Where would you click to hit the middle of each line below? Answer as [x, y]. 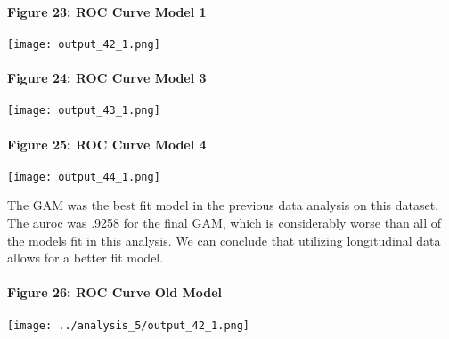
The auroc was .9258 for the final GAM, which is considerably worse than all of [224, 222]
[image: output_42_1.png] [84, 44]
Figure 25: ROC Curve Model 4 [107, 144]
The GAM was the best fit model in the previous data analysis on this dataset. [223, 205]
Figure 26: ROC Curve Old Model [115, 292]
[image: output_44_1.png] [84, 177]
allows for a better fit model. [86, 258]
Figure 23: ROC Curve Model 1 [107, 11]
